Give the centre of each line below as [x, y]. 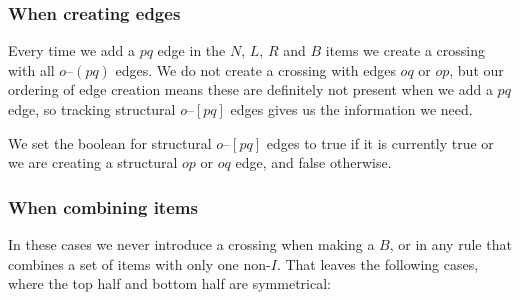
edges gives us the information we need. [351, 109]
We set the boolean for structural [110, 142]
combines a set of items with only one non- [139, 263]
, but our [476, 69]
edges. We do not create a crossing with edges [255, 69]
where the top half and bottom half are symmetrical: [169, 283]
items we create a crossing [405, 50]
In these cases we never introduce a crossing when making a [191, 244]
